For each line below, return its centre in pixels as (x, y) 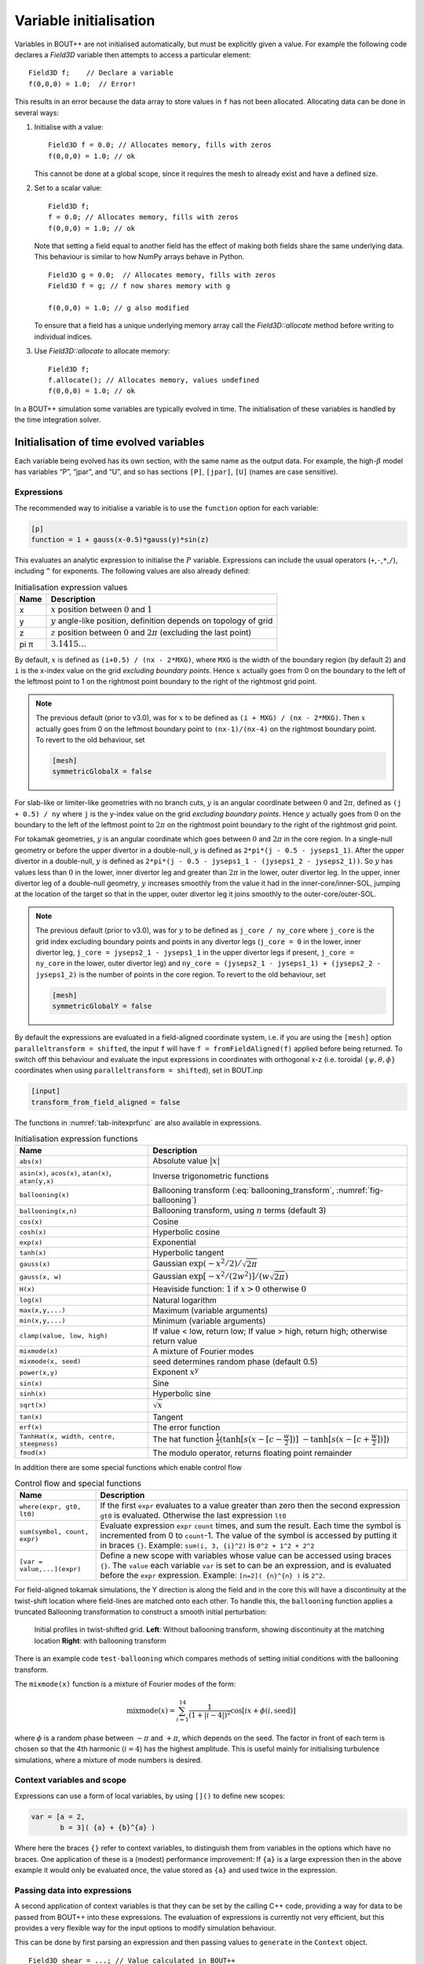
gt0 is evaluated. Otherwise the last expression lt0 (193, 1515)
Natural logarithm (185, 1300)
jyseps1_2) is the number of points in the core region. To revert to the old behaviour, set (181, 974)
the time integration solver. (58, 420)
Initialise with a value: (69, 126)
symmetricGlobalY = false (102, 1006)
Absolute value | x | (186, 1161)
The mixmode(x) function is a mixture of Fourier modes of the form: (125, 1684)
